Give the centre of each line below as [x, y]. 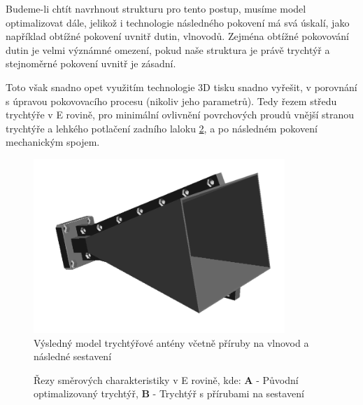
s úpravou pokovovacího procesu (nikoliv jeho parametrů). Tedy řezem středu [171, 101]
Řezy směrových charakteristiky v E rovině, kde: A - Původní [166, 379]
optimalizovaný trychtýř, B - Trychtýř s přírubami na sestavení [169, 393]
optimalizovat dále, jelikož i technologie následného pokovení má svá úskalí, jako [178, 22]
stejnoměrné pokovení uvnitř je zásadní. [91, 63]
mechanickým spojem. [53, 142]
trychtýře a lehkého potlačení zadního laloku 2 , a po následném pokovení [162, 128]
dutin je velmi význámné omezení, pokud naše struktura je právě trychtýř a [168, 49]
